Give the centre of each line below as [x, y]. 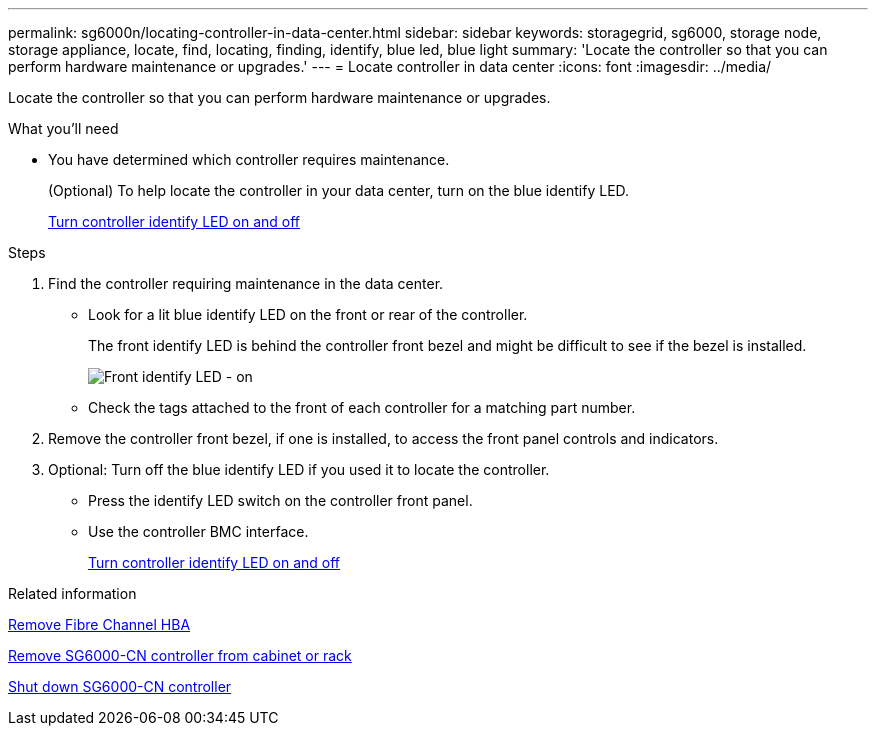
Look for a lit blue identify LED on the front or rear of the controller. [308, 314]
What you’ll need [63, 128]
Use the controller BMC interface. [198, 531]
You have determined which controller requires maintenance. [249, 159]
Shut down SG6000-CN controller [120, 686]
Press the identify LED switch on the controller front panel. [280, 500]
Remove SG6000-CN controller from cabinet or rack [180, 655]
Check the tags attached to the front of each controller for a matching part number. [362, 407]
